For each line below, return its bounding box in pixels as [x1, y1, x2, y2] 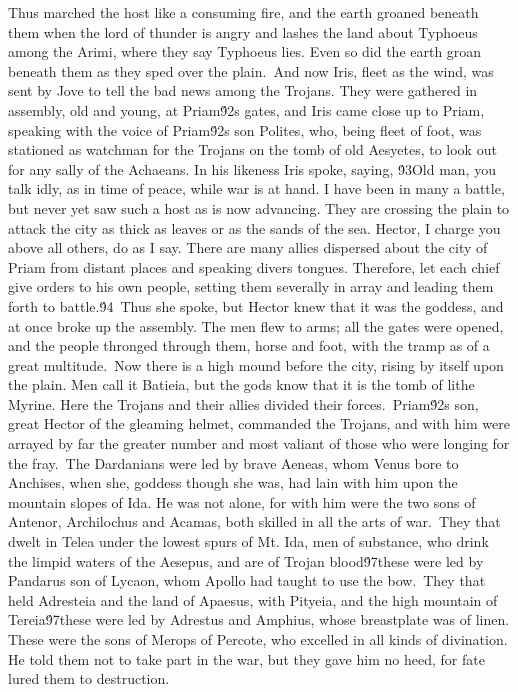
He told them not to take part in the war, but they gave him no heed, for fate [8, 648, 485, 669]
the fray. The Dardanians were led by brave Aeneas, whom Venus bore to [8, 452, 459, 473]
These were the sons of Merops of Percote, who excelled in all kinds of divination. [8, 629, 508, 649]
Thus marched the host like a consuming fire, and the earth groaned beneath [8, 2, 479, 22]
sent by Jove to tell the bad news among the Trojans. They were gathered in [8, 80, 478, 101]
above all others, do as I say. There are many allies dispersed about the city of [8, 237, 488, 258]
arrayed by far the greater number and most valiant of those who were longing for [8, 433, 510, 454]
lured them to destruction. [8, 668, 170, 689]
